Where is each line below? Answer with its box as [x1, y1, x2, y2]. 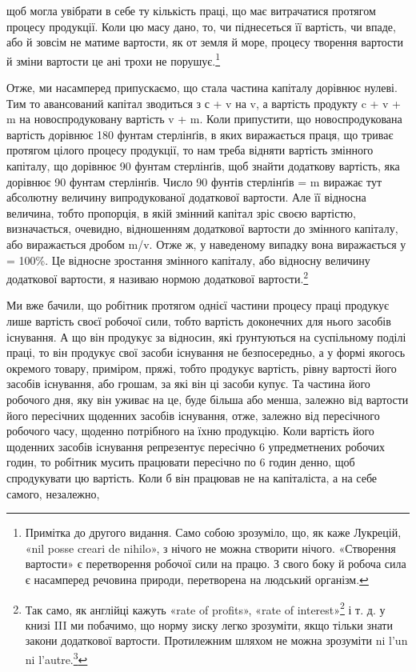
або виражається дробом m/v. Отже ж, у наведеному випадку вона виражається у [6, 235, 406, 252]
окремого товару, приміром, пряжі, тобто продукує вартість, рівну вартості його [6, 359, 397, 376]
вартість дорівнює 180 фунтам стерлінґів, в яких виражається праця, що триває [6, 126, 394, 142]
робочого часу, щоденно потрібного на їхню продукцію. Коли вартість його [6, 422, 374, 439]
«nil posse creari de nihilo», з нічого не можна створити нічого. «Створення [25, 539, 396, 556]
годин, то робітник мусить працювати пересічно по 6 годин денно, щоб [6, 454, 355, 470]
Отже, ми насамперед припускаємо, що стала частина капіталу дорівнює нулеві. [6, 79, 398, 96]
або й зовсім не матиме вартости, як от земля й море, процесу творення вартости [6, 34, 403, 50]
